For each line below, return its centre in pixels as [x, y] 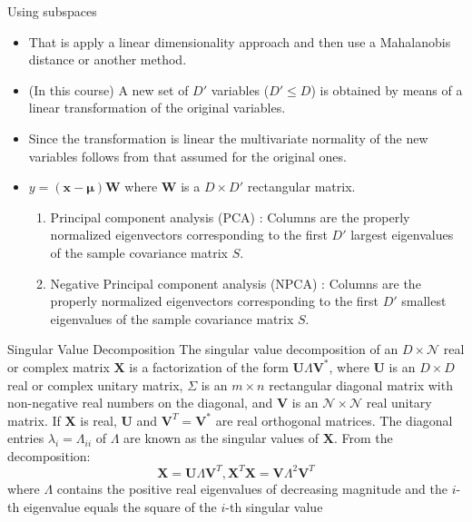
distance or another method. [108, 59]
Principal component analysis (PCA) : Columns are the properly [230, 217]
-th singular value [274, 506]
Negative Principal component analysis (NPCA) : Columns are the [236, 283]
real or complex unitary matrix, [95, 384]
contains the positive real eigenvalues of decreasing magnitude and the [252, 488]
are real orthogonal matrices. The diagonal [334, 420]
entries [26, 438]
